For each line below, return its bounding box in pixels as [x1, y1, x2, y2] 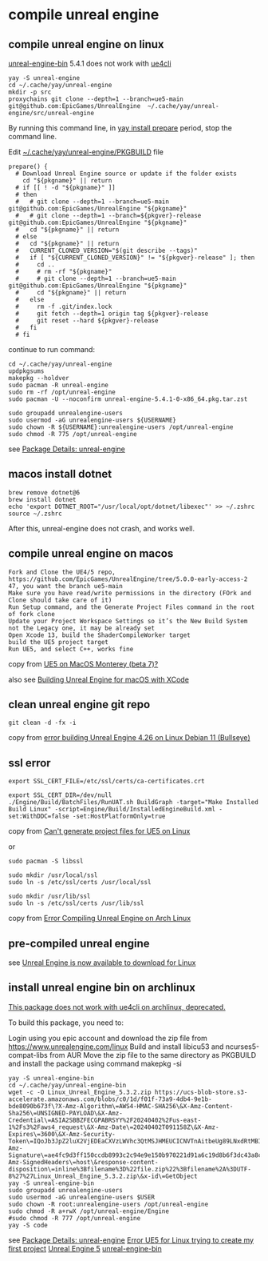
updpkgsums [8, 367, 45, 375]
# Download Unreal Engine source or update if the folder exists [15, 170, 238, 178]
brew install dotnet [8, 495, 77, 503]
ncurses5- [225, 1042, 260, 1051]
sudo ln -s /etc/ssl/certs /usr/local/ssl [8, 879, 152, 887]
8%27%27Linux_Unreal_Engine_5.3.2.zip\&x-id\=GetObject [8, 1172, 198, 1180]
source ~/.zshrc [8, 510, 62, 518]
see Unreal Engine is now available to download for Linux [8, 958, 196, 967]
